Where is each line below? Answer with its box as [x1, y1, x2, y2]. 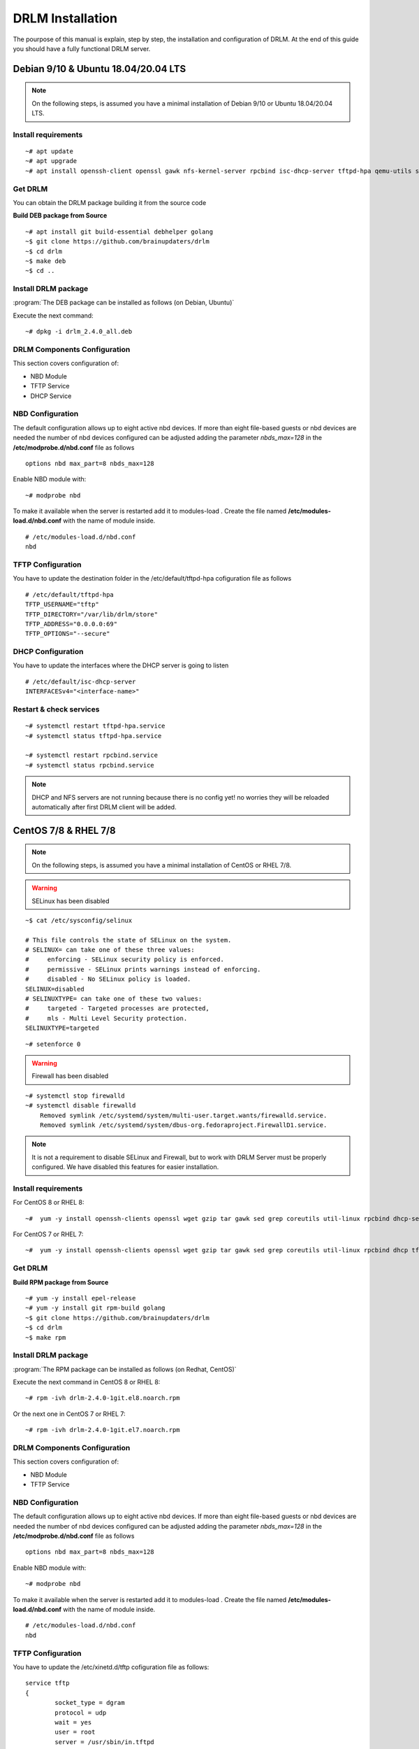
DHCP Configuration [13, 647, 84, 657]
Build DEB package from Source [13, 211, 108, 220]
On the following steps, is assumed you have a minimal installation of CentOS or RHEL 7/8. [31, 861, 292, 869]
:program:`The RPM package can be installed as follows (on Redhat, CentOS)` [13, 1365, 237, 1373]
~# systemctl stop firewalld [25, 1091, 125, 1100]
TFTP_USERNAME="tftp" [25, 600, 99, 609]
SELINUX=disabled [25, 985, 84, 993]
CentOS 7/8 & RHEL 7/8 [13, 824, 116, 836]
